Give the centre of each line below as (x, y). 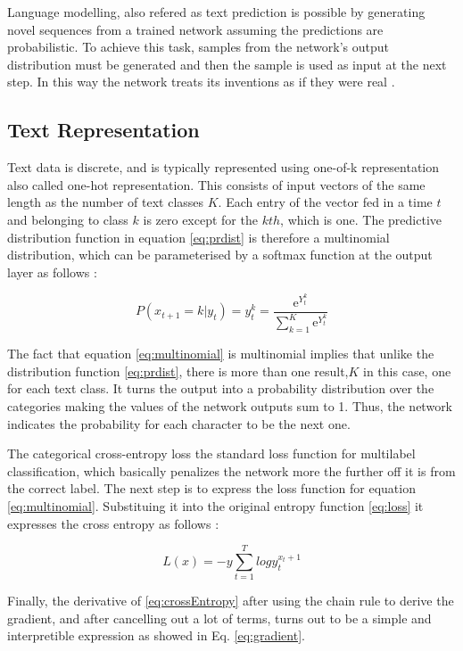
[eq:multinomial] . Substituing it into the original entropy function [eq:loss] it (215, 505)
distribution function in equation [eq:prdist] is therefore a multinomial (198, 237)
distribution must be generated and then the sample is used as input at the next (227, 64)
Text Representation (103, 130)
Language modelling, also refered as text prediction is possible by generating (216, 12)
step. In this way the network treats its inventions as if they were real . (201, 82)
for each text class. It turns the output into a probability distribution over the (221, 388)
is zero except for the (200, 219)
